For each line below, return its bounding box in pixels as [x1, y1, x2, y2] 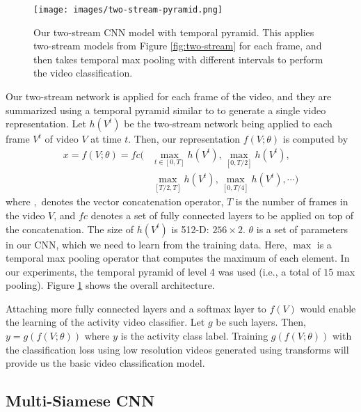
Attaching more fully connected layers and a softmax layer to [6, 301, 266, 315]
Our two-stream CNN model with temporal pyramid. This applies [33, 24, 314, 39]
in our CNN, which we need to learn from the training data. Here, [6, 237, 287, 251]
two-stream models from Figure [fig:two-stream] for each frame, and [33, 38, 322, 53]
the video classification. [33, 65, 133, 80]
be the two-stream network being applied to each [124, 116, 332, 131]
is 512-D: [171, 221, 209, 236]
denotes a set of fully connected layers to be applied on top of [90, 207, 354, 222]
